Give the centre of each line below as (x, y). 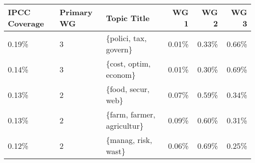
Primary (76, 12)
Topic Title (128, 18)
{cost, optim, (128, 63)
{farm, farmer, (131, 114)
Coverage (26, 23)
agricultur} (125, 126)
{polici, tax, (126, 38)
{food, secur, (128, 89)
